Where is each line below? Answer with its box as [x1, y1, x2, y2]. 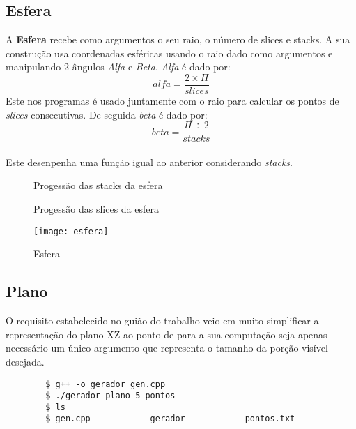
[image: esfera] [33, 226, 109, 236]
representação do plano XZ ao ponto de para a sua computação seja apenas [6, 326, 327, 341]
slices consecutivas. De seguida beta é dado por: [6, 107, 208, 121]
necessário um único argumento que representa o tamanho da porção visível [6, 340, 328, 355]
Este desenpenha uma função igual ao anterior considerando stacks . [6, 154, 293, 169]
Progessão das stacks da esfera [33, 178, 163, 193]
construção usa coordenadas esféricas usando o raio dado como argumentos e [6, 45, 333, 60]
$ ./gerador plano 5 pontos [45, 391, 176, 401]
